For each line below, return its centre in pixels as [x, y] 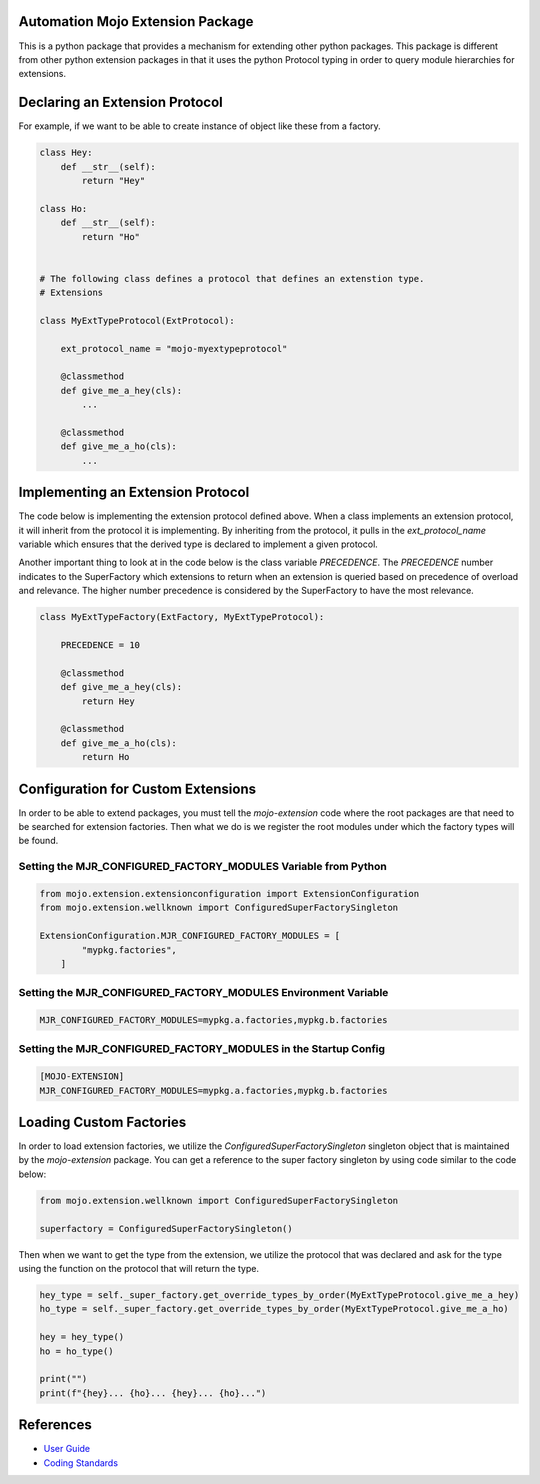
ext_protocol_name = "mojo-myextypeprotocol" [174, 348]
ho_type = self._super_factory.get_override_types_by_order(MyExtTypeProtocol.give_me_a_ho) [274, 1309]
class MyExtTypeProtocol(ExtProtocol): [137, 320]
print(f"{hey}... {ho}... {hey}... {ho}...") [153, 1393]
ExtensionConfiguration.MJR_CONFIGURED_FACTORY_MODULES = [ [190, 936]
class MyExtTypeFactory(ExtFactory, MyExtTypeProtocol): [182, 617]
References [55, 1425]
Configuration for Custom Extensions [137, 788]
